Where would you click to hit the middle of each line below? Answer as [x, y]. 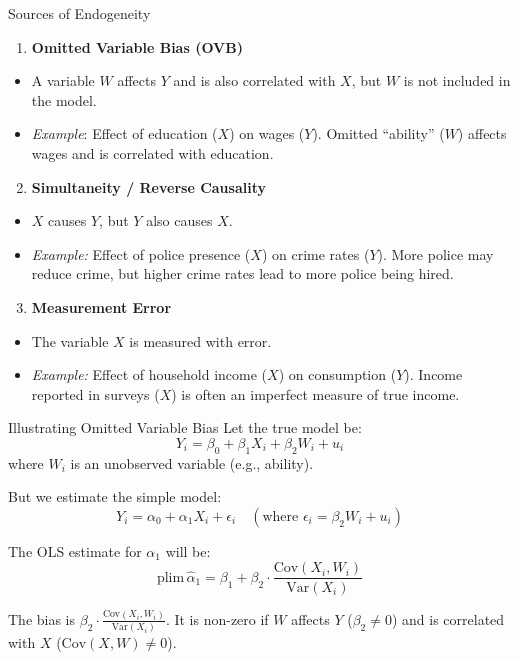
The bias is [42, 618]
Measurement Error [101, 306]
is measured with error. [200, 340]
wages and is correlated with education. [152, 152]
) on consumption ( [337, 374]
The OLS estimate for [75, 550]
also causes [179, 220]
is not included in [457, 80]
